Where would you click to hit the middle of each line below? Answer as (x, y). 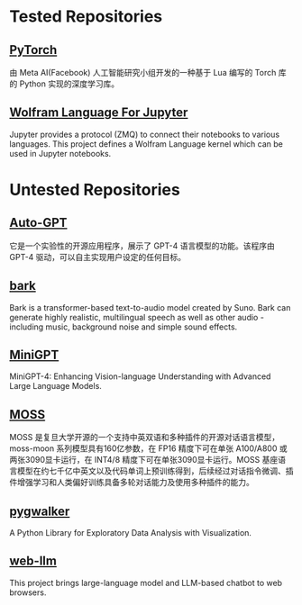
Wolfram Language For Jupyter (99, 113)
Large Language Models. (55, 386)
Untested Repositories (95, 190)
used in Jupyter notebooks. (60, 153)
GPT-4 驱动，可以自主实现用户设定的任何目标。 (98, 257)
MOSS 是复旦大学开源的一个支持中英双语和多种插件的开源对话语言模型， (145, 438)
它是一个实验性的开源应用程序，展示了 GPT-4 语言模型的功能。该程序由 (142, 246)
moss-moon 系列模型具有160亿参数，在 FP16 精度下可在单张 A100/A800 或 (148, 448)
